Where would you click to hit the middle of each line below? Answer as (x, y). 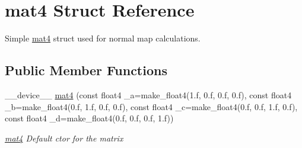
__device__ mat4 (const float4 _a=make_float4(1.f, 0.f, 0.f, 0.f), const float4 (148, 94)
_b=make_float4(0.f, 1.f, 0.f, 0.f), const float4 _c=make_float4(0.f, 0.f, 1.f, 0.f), (151, 106)
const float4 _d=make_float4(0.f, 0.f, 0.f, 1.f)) (89, 118)
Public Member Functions (86, 70)
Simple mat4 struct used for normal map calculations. (103, 38)
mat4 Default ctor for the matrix (64, 138)
